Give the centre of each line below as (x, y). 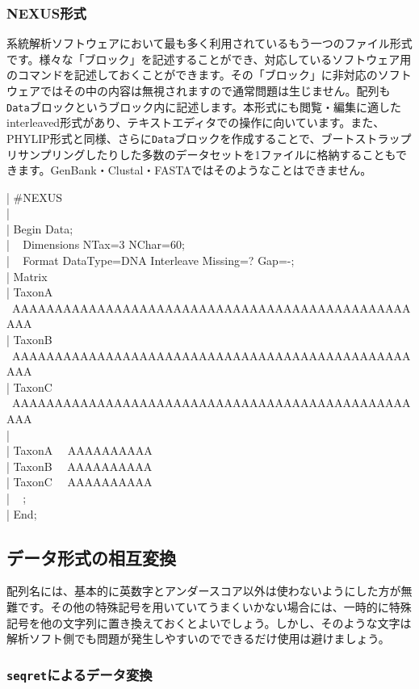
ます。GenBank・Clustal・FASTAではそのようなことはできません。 (195, 170)
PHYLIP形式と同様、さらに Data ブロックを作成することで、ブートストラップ (209, 138)
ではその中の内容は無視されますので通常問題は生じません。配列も (215, 90)
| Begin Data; (40, 228)
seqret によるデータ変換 (80, 674)
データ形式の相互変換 (91, 557)
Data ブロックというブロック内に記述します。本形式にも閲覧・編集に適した (204, 106)
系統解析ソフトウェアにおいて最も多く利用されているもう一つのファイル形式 (209, 43)
